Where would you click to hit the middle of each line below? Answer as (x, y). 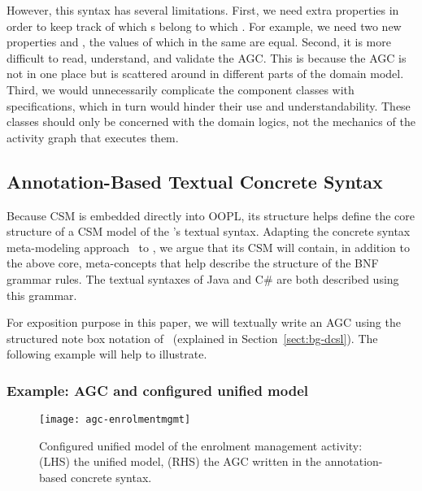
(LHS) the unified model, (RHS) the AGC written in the (181, 461)
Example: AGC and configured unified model (157, 390)
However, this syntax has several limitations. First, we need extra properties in (203, 10)
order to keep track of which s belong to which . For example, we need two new (204, 26)
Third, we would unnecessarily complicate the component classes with (181, 89)
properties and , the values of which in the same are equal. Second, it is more (199, 42)
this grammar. (42, 295)
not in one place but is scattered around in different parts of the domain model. (205, 74)
